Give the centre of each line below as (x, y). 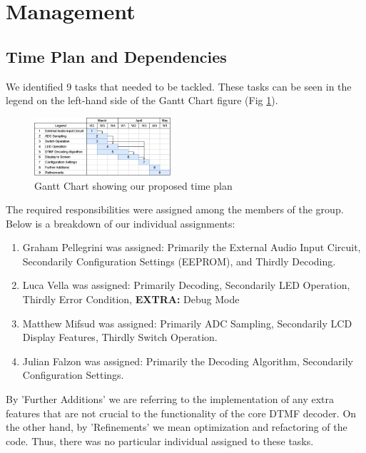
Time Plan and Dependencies (116, 56)
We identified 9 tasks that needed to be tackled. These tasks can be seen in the (179, 86)
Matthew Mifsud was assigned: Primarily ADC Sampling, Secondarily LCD (187, 323)
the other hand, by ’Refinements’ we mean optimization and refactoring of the (177, 427)
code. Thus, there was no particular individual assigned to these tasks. (160, 441)
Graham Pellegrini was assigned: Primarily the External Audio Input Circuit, (192, 247)
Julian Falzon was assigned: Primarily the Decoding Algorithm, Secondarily (188, 361)
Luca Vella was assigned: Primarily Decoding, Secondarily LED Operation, (186, 285)
